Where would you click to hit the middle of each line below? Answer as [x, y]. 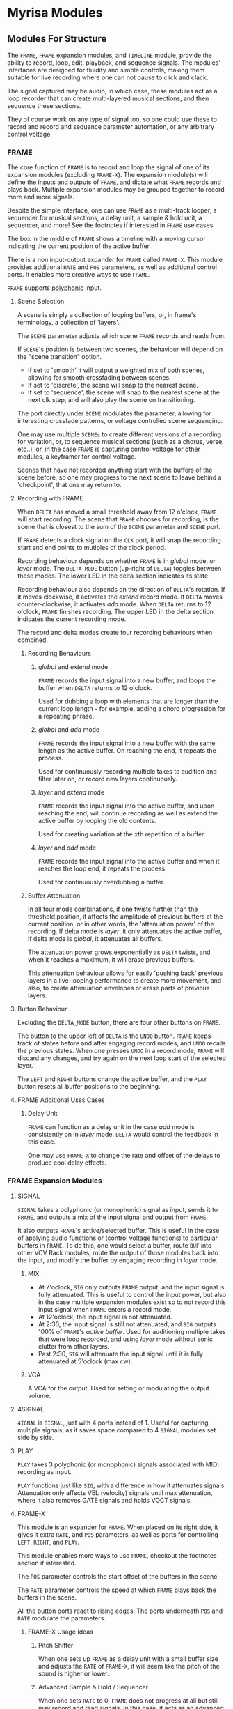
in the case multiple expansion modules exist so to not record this [132, 1302]
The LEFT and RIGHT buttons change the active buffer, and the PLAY [112, 1079]
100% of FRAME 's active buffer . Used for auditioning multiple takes [132, 1331]
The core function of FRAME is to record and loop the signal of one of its [109, 167]
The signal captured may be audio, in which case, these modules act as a [112, 91]
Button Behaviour [42, 1009]
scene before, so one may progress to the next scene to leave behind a [119, 477]
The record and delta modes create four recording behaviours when [115, 633]
